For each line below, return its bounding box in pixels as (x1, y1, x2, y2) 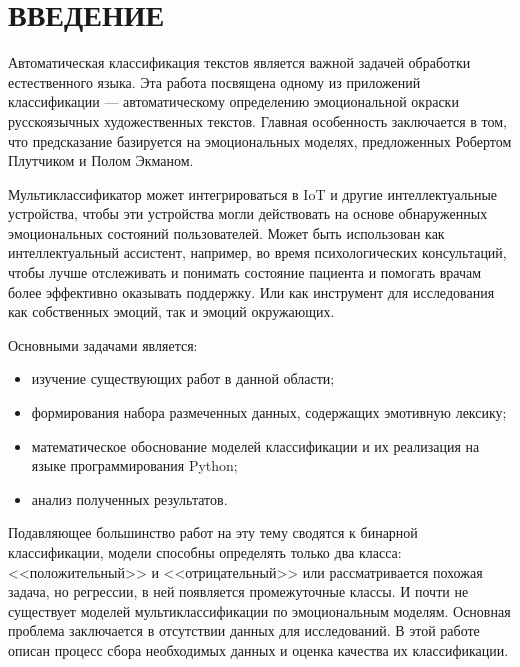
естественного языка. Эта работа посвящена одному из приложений (8, 71, 421, 92)
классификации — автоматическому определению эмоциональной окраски (8, 91, 459, 112)
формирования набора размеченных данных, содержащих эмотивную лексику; (31, 402, 507, 423)
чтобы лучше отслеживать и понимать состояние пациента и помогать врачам (8, 262, 482, 283)
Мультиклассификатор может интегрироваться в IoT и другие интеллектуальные (8, 183, 498, 204)
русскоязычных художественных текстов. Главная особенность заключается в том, (8, 110, 507, 131)
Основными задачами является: (8, 334, 198, 355)
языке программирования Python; (31, 455, 238, 476)
